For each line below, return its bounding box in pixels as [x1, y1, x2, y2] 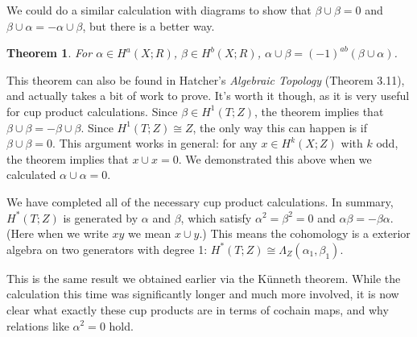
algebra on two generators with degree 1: [6, 240, 208, 257]
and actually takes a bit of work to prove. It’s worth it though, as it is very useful [6, 87, 410, 104]
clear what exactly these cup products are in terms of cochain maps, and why [6, 301, 389, 318]
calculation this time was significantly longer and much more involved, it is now [6, 285, 399, 302]
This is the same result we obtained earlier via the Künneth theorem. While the [6, 269, 401, 286]
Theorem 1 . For [6, 44, 93, 61]
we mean [128, 225, 171, 242]
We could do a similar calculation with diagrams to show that [6, 2, 312, 18]
